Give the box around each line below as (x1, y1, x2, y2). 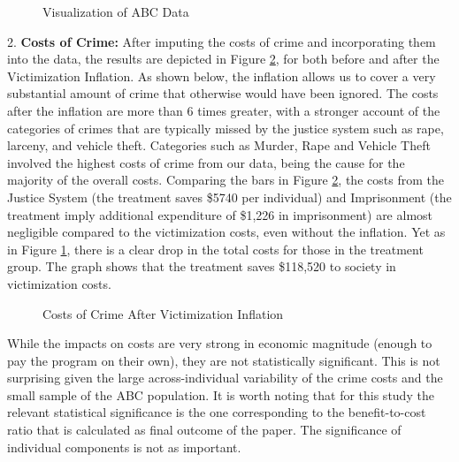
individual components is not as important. (7, 437, 241, 456)
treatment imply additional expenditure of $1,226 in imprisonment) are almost (7, 205, 433, 223)
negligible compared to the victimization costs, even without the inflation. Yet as (7, 223, 446, 241)
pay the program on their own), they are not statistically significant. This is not (7, 351, 440, 369)
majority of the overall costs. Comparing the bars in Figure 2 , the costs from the (7, 170, 444, 189)
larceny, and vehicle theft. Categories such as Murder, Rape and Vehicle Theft (7, 136, 431, 155)
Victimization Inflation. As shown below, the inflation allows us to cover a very (7, 66, 436, 85)
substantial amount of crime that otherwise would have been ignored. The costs (7, 84, 439, 102)
